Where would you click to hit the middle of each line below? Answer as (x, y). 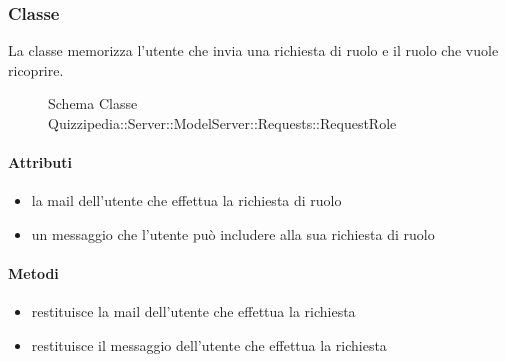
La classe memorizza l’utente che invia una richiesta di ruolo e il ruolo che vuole (253, 50)
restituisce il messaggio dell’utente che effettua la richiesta (209, 344)
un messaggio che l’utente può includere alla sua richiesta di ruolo (233, 233)
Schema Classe (93, 103)
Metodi (33, 273)
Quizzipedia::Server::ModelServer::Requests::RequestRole (222, 123)
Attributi (40, 162)
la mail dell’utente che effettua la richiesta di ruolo (186, 200)
